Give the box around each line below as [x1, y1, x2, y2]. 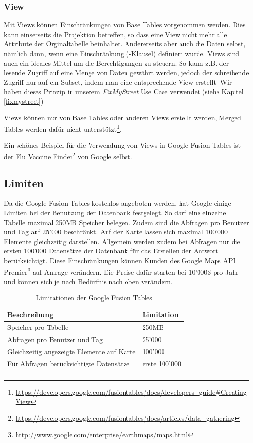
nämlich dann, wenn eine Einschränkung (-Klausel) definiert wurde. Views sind [4, 48, 240, 58]
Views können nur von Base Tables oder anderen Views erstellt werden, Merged [4, 112, 241, 122]
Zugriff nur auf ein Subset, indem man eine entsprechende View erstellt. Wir [4, 77, 232, 87]
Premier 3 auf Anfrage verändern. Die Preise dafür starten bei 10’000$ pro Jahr [4, 265, 239, 277]
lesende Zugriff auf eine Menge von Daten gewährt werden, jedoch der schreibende [4, 67, 249, 77]
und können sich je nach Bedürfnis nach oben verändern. [4, 276, 173, 286]
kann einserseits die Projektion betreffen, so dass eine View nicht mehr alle [4, 29, 227, 39]
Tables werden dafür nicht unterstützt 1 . [4, 122, 122, 134]
